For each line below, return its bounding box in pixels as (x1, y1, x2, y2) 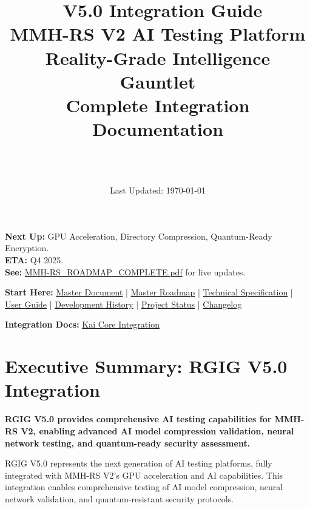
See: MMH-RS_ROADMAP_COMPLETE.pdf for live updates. (5, 265, 246, 278)
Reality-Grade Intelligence (45, 45, 271, 70)
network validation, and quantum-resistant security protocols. (5, 492, 234, 505)
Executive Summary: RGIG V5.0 (5, 354, 288, 379)
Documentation (92, 116, 224, 141)
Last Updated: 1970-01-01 (109, 184, 206, 197)
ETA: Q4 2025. (5, 254, 64, 266)
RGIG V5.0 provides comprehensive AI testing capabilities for (5, 413, 272, 425)
